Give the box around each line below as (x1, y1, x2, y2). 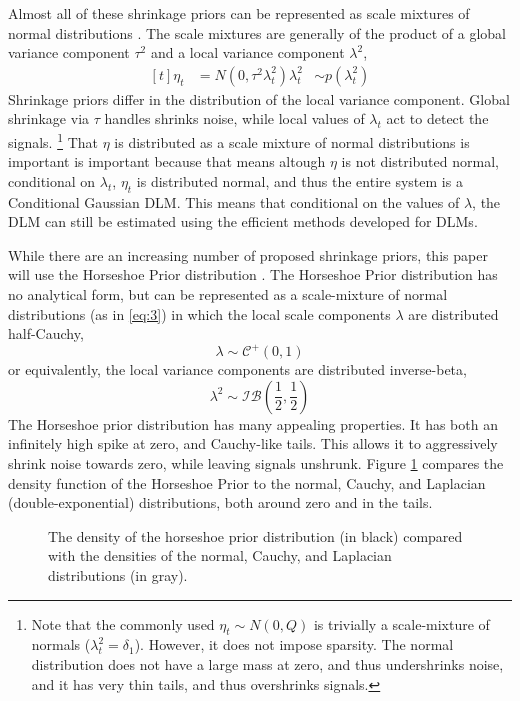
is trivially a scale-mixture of (313, 613, 490, 634)
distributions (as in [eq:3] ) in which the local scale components (8, 303, 391, 324)
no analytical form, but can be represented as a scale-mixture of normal (8, 284, 448, 305)
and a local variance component (150, 42, 345, 63)
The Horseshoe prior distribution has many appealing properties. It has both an (8, 413, 498, 434)
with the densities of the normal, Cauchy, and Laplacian (48, 545, 392, 566)
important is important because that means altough (8, 151, 326, 172)
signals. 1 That (8, 129, 99, 152)
